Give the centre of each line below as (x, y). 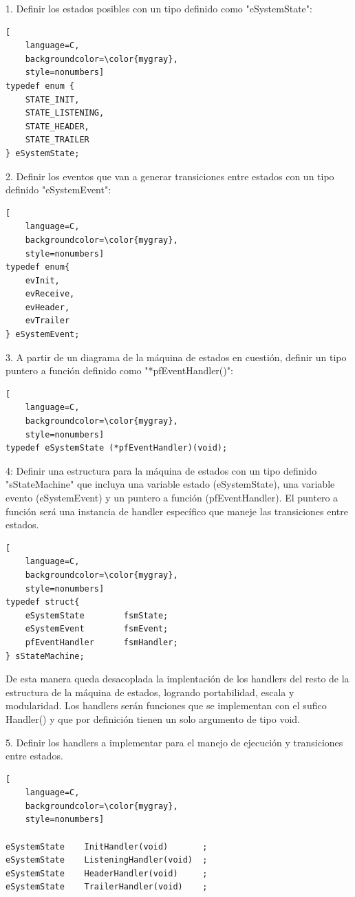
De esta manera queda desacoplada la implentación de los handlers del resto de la (177, 679)
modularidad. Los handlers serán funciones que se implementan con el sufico (166, 705)
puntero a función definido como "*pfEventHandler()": (119, 370)
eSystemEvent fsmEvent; (97, 629)
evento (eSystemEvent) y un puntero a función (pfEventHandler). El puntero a (172, 497)
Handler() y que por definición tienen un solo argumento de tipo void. (153, 718)
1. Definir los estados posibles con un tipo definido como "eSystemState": (159, 8)
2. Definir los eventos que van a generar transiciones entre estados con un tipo (170, 176)
